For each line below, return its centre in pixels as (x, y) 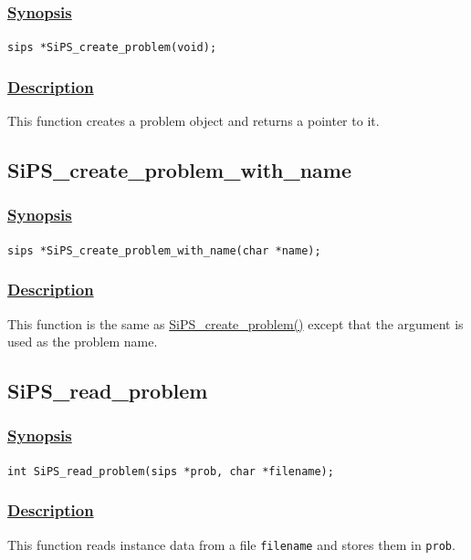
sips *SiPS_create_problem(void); (112, 48)
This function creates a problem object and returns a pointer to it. (194, 121)
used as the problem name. (83, 342)
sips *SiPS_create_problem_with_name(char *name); (164, 250)
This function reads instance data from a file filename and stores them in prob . (231, 544)
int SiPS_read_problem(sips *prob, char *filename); (171, 471)
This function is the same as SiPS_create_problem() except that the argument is (235, 323)
